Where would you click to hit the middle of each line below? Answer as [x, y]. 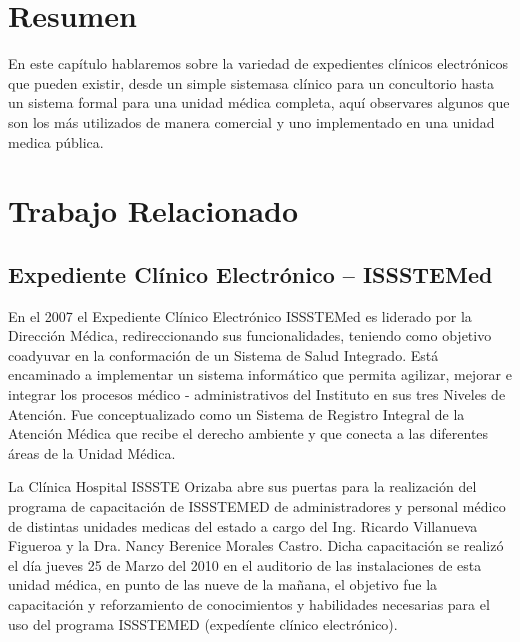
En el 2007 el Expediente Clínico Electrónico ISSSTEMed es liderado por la [240, 315]
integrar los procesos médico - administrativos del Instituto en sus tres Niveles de [257, 394]
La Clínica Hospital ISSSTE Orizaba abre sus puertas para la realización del [242, 486]
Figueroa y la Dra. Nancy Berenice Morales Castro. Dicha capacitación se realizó [256, 545]
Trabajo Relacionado [153, 210]
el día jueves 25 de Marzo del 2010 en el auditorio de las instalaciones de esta [245, 564]
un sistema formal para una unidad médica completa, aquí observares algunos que [259, 102]
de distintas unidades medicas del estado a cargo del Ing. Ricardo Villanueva [243, 525]
